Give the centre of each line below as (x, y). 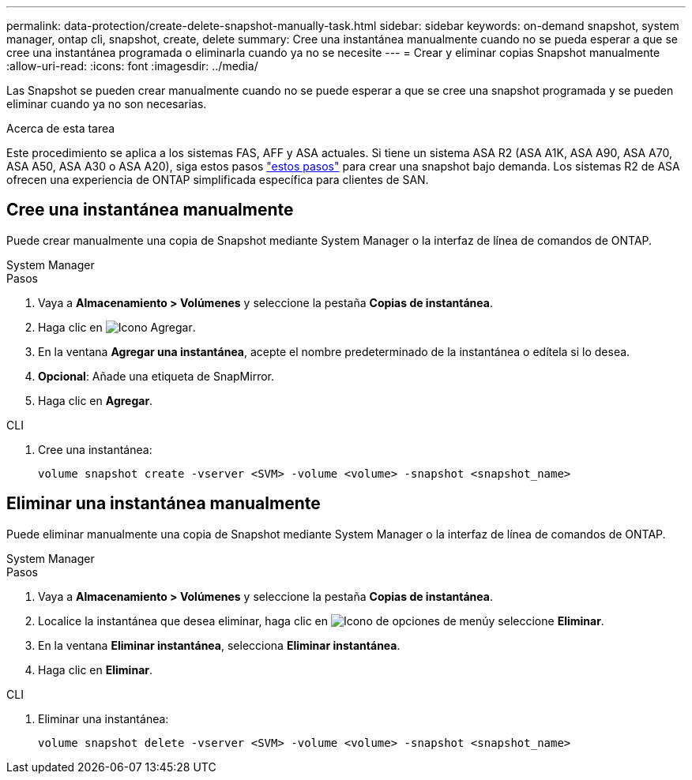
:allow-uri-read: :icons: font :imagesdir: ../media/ (132, 66)
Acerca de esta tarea (61, 128)
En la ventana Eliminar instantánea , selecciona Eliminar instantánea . (219, 645)
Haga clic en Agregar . (96, 400)
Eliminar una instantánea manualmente (164, 504)
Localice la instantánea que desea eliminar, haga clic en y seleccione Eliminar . (321, 621)
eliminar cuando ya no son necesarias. (107, 104)
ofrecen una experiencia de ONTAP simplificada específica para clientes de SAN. (218, 180)
